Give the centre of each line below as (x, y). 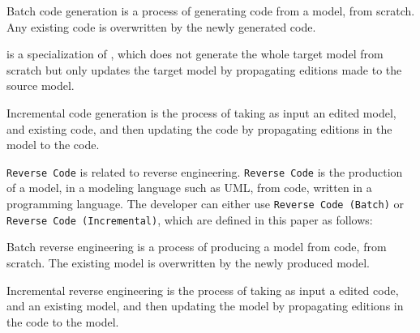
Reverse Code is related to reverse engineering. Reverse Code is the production (205, 171)
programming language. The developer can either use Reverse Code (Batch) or (205, 203)
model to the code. (53, 145)
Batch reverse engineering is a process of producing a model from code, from (197, 247)
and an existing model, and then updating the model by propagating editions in (205, 306)
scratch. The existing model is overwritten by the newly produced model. (188, 262)
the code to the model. (63, 321)
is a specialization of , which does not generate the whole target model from (195, 54)
